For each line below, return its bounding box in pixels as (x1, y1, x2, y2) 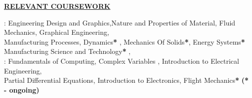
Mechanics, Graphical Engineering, (4, 27, 109, 37)
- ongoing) (4, 84, 40, 95)
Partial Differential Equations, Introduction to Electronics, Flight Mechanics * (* (4, 75, 249, 85)
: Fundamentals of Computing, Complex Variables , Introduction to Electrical (4, 55, 239, 66)
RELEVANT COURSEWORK (4, 1, 111, 11)
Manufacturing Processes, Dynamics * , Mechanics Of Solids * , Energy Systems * (4, 36, 245, 47)
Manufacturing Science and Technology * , (4, 46, 131, 56)
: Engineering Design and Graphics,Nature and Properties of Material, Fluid (4, 17, 236, 27)
